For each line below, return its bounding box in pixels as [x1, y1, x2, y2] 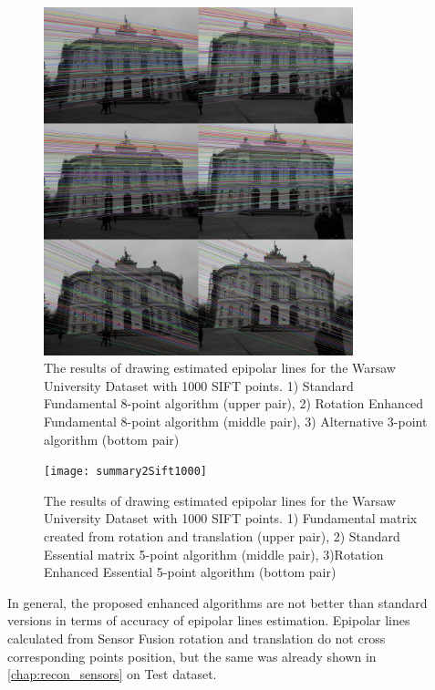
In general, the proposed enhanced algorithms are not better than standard [7, 592, 428, 612]
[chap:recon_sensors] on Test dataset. [7, 664, 217, 684]
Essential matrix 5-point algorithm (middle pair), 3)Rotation [44, 544, 384, 563]
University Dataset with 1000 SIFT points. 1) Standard [44, 376, 354, 395]
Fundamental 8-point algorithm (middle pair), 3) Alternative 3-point [44, 412, 428, 431]
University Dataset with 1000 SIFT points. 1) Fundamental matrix [44, 509, 418, 528]
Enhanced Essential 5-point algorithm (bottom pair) [44, 562, 337, 582]
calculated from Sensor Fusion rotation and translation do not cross [7, 629, 386, 648]
